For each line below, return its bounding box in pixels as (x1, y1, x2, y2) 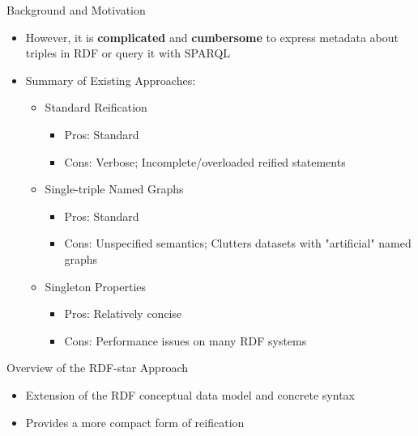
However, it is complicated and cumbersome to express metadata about (25, 28, 399, 45)
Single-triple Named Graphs (45, 180, 184, 197)
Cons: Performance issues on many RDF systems (64, 332, 307, 349)
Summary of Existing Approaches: (25, 71, 196, 88)
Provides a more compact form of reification (25, 413, 245, 430)
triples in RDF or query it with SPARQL (25, 44, 231, 61)
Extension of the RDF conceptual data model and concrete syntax (25, 386, 355, 403)
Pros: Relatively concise (64, 305, 182, 322)
